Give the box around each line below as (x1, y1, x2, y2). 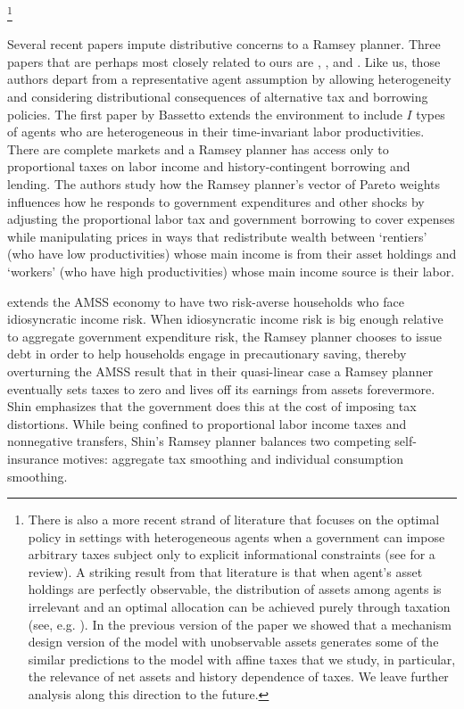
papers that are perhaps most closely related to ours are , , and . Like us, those (7, 52, 441, 70)
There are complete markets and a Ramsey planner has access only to (7, 139, 389, 158)
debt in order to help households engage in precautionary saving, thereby (7, 344, 407, 363)
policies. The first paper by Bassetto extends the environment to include (7, 104, 402, 123)
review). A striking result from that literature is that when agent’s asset (28, 562, 423, 581)
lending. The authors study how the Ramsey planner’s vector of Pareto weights (7, 175, 441, 193)
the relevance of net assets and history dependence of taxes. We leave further (28, 667, 449, 686)
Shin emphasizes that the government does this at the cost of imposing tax (7, 397, 417, 416)
